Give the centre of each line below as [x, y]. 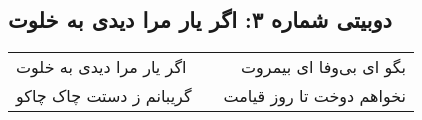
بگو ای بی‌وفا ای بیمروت [324, 67]
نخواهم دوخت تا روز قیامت [315, 96]
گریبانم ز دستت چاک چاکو [104, 96]
